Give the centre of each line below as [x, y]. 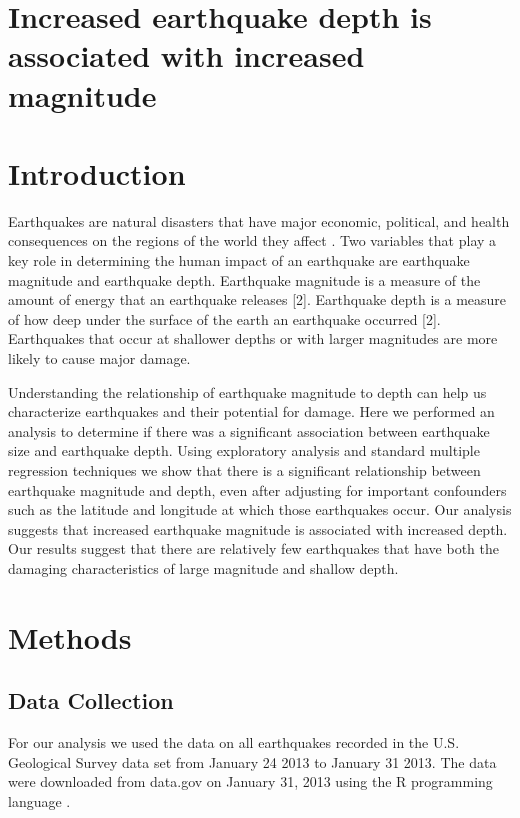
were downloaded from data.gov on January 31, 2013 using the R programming [250, 781]
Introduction [97, 172]
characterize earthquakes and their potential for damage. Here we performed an [251, 411]
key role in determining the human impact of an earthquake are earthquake [239, 260]
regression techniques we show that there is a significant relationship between [244, 470]
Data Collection [91, 700]
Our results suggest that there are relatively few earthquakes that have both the [253, 548]
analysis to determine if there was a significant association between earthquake [249, 430]
